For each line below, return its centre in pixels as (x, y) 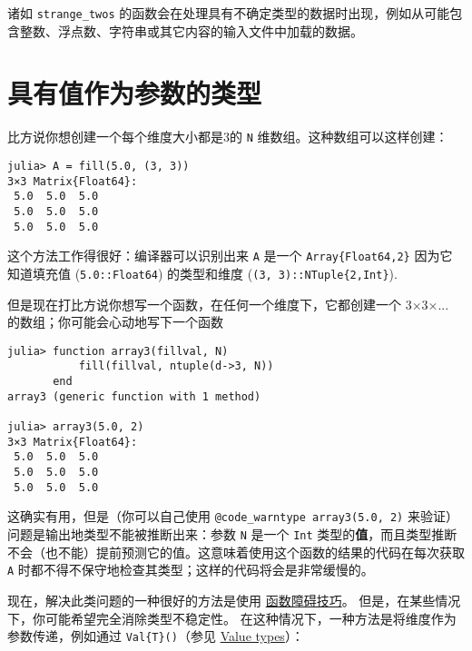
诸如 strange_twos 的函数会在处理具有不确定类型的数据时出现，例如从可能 (229, 13)
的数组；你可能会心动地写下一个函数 (115, 322)
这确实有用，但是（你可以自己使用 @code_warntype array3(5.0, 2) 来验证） (233, 516)
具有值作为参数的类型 (135, 93)
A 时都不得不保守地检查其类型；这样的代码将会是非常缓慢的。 (191, 570)
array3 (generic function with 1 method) (134, 396)
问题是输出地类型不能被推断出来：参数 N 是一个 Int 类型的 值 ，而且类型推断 (232, 534)
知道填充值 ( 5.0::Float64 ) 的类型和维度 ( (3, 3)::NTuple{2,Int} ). (202, 273)
